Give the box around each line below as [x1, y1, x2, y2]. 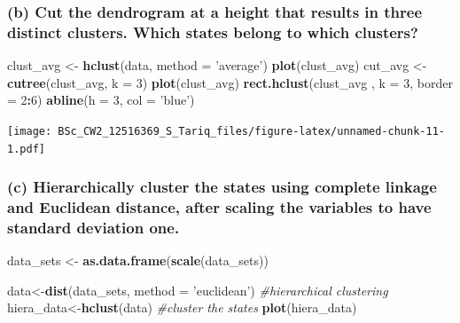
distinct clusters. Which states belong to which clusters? [7, 20, 418, 43]
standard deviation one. [7, 217, 180, 238]
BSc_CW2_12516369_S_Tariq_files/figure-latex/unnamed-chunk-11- [58, 124, 445, 138]
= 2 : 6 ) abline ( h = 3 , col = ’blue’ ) [7, 91, 195, 109]
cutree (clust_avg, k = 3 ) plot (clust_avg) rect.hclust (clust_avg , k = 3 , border [7, 73, 453, 91]
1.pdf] [7, 142, 45, 155]
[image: [7, 124, 52, 138]
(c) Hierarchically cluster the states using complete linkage [7, 176, 437, 198]
